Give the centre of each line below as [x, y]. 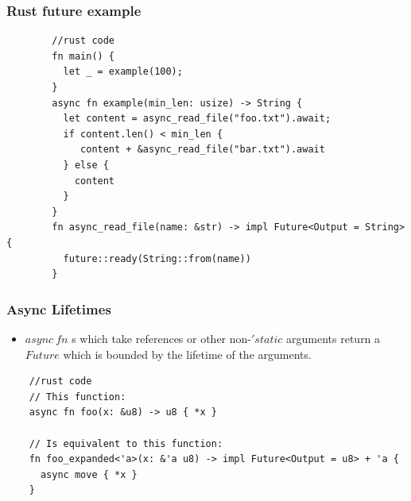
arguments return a [333, 338]
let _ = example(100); [123, 72]
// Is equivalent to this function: [126, 443]
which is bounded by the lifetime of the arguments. [187, 354]
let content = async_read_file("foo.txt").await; [197, 119]
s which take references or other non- [161, 338]
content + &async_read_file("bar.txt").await [203, 150]
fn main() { [83, 56]
